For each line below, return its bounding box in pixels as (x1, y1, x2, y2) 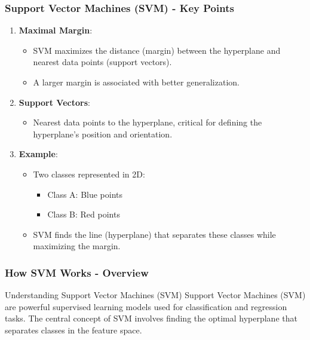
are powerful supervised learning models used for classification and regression (5, 300, 287, 313)
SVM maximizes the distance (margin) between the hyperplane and (33, 44, 281, 56)
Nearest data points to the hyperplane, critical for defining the (33, 116, 262, 128)
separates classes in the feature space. (5, 323, 142, 336)
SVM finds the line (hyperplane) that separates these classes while (33, 228, 276, 240)
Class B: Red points (47, 208, 120, 220)
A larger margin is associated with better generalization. (33, 76, 240, 88)
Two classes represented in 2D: (33, 167, 145, 180)
